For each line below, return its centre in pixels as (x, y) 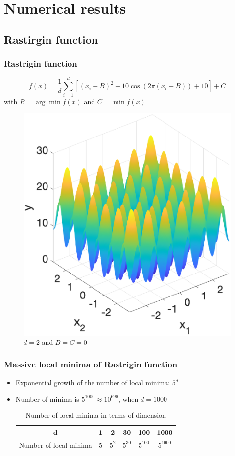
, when (128, 399)
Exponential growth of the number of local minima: (93, 382)
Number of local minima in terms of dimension (96, 415)
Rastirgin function (51, 39)
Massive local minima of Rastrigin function (91, 364)
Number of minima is (47, 399)
